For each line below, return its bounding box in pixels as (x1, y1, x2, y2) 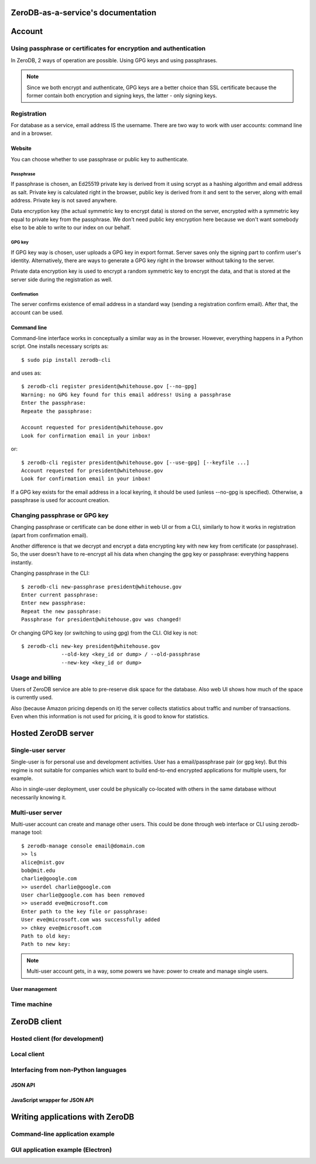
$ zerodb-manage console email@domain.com (21, 842, 145, 849)
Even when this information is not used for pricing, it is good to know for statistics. (11, 713, 209, 720)
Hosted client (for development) (11, 1034, 104, 1043)
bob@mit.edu (21, 867, 56, 874)
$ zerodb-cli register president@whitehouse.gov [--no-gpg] (21, 383, 197, 390)
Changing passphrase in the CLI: (11, 569, 90, 577)
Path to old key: (21, 933, 71, 939)
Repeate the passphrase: (21, 408, 92, 415)
